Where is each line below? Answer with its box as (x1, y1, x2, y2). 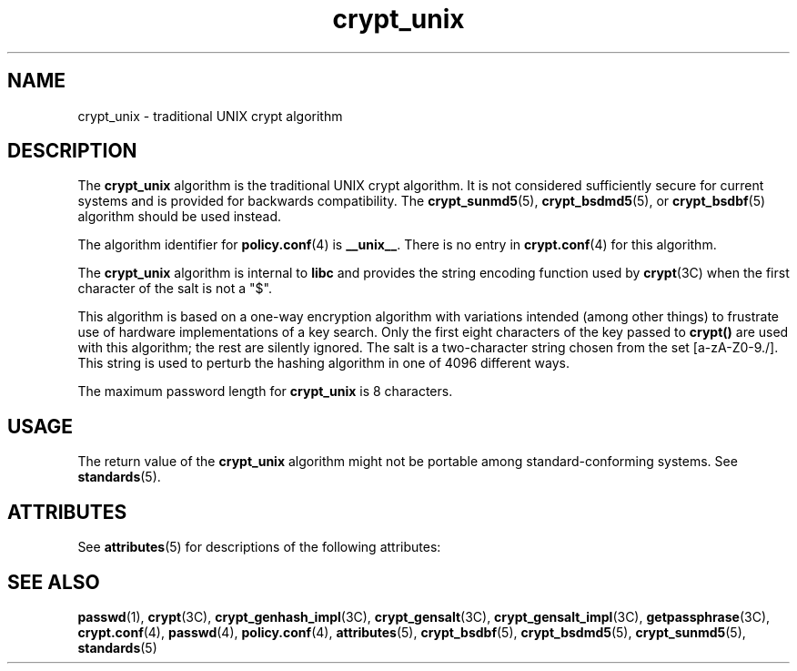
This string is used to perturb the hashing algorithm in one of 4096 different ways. (77, 355, 570, 371)
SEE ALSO (7, 570, 100, 594)
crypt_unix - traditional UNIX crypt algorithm (77, 107, 343, 124)
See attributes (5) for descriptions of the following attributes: (77, 539, 441, 555)
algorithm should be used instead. (77, 208, 281, 225)
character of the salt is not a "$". (77, 280, 272, 297)
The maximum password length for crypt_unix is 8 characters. (77, 383, 453, 400)
